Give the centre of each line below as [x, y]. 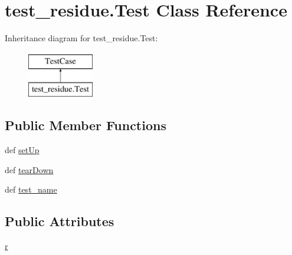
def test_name [31, 189]
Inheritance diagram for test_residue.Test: [81, 38]
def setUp [22, 150]
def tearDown [29, 169]
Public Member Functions [86, 125]
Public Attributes [60, 221]
